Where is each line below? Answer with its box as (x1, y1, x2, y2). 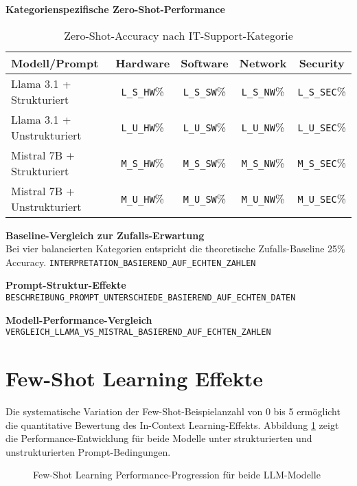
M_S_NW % (241, 155, 285, 171)
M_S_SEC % (297, 155, 346, 171)
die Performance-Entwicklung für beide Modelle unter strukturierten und (5, 431, 312, 445)
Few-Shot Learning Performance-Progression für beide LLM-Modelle (33, 467, 321, 482)
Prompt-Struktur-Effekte (5, 278, 126, 292)
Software (181, 54, 229, 71)
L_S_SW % (183, 83, 227, 100)
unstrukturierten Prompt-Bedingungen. (5, 444, 171, 459)
